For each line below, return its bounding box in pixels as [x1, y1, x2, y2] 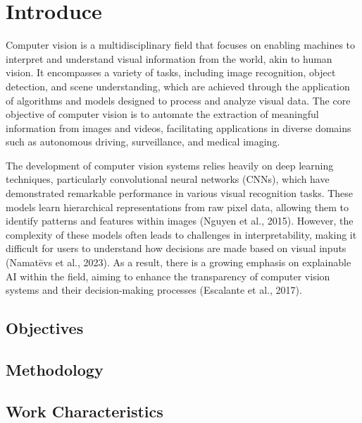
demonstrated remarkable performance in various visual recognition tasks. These [6, 186, 354, 201]
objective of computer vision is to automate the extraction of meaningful [6, 107, 319, 121]
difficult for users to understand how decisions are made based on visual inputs [6, 241, 347, 256]
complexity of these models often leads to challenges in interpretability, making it [6, 227, 357, 242]
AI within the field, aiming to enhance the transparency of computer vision [6, 268, 330, 283]
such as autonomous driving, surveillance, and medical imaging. [6, 134, 280, 149]
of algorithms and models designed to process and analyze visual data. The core [6, 93, 351, 107]
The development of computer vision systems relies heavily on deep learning [6, 157, 334, 172]
